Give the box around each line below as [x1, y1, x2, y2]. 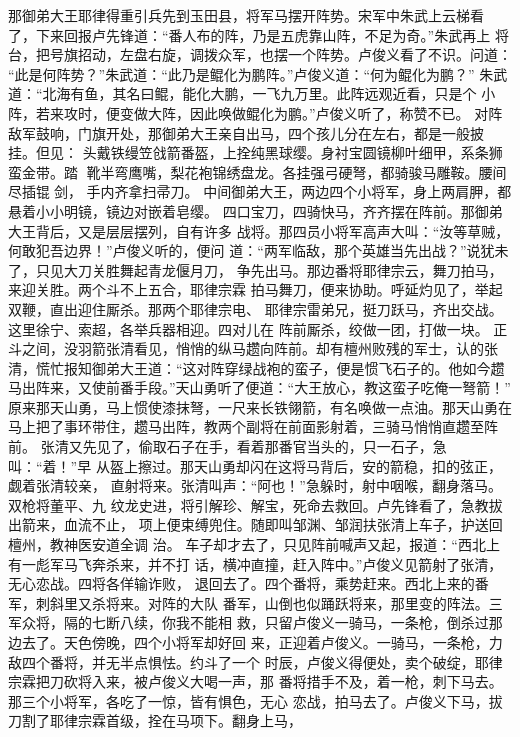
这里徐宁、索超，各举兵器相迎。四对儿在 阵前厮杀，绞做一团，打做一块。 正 [8, 318, 508, 339]
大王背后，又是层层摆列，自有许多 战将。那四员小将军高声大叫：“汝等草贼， [8, 220, 510, 241]
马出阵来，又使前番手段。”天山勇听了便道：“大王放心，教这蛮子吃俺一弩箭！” [8, 377, 511, 398]
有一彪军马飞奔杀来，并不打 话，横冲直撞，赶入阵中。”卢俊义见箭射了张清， [8, 553, 503, 574]
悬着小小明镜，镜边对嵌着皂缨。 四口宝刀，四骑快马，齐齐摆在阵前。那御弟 [8, 200, 503, 221]
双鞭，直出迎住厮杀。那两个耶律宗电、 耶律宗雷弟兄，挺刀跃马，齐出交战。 [8, 298, 503, 319]
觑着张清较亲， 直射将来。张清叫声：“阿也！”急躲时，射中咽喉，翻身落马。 [8, 475, 502, 496]
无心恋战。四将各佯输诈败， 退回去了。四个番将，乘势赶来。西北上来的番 [8, 573, 489, 594]
